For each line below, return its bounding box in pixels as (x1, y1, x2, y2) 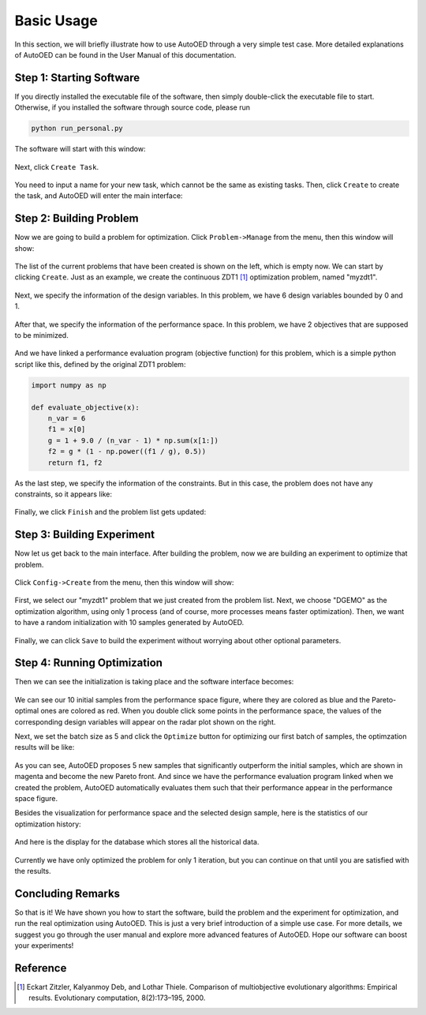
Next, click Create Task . (14, 162, 99, 171)
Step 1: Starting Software (14, 71, 140, 84)
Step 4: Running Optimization (14, 656, 163, 670)
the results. (14, 866, 51, 875)
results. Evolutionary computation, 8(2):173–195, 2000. (28, 993, 206, 1002)
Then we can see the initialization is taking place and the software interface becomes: (14, 677, 294, 687)
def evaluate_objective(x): (31, 403, 140, 412)
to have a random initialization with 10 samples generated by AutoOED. (14, 618, 245, 627)
